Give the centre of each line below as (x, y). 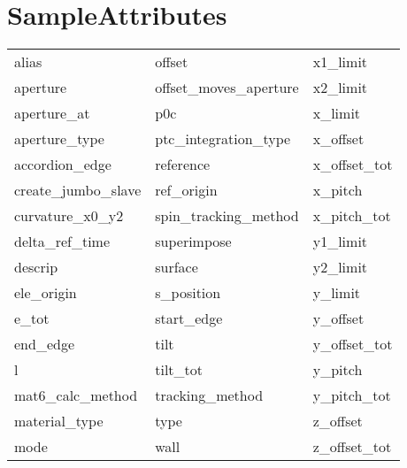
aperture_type (59, 139)
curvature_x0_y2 (69, 216)
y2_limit (340, 267)
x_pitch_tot (352, 216)
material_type (59, 421)
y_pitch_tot (352, 395)
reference (183, 165)
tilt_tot (179, 370)
